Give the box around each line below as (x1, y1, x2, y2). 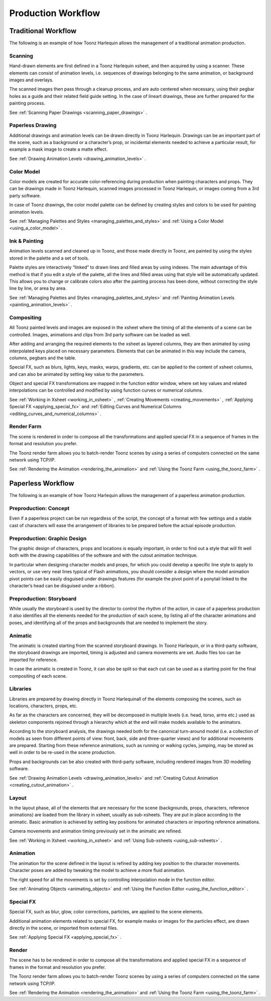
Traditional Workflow (9, 27, 77, 35)
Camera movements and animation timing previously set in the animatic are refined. (9, 828, 182, 834)
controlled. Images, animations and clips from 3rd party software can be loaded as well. (9, 331, 191, 337)
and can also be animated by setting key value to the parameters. (9, 371, 145, 377)
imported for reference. (9, 657, 58, 663)
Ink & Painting (9, 237, 44, 244)
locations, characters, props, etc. (9, 703, 78, 709)
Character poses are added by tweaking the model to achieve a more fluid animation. (9, 867, 186, 873)
